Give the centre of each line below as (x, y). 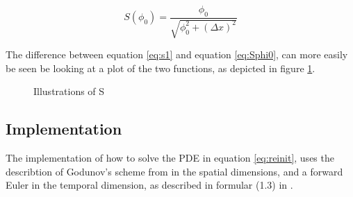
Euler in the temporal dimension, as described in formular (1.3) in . (149, 185)
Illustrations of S (69, 91)
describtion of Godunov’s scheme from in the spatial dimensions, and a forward (174, 171)
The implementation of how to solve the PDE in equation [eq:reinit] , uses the (170, 158)
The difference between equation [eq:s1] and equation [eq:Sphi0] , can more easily (177, 54)
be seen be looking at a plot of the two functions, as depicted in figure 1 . (161, 68)
